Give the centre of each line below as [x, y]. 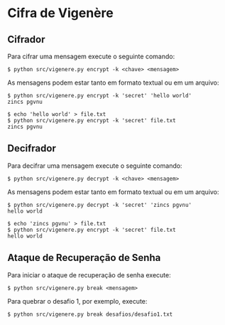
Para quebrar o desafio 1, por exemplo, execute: [77, 301]
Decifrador [32, 148]
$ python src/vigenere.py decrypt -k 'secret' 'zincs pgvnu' [100, 205]
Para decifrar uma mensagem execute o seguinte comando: [95, 166]
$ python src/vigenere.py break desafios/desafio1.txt [90, 314]
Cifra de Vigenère [60, 13]
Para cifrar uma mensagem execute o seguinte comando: [91, 56]
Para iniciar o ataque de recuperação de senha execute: [89, 275]
